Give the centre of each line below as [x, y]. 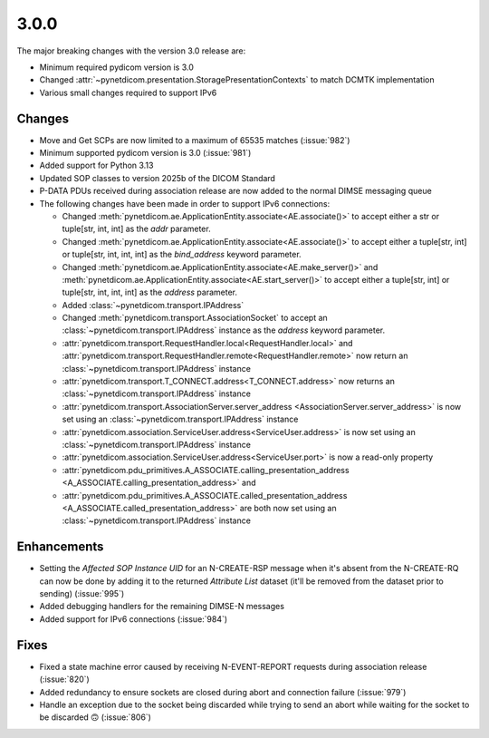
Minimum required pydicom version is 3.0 [117, 67]
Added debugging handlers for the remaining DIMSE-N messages [162, 607]
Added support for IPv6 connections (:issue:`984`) [134, 619]
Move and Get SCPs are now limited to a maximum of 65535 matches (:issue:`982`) [195, 140]
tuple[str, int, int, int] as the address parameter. [150, 292]
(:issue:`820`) [64, 679]
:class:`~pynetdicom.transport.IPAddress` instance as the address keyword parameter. [224, 330]
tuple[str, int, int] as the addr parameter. [137, 229]
